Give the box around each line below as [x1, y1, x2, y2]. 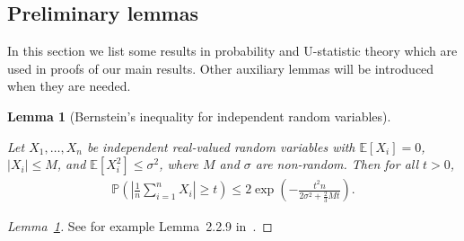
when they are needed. [7, 76, 131, 95]
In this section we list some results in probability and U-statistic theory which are [7, 41, 458, 60]
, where [159, 155, 198, 174]
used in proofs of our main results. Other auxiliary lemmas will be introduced [7, 58, 434, 77]
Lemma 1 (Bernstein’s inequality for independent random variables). [7, 106, 391, 125]
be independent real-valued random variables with [86, 137, 355, 156]
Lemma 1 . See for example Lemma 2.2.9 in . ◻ [7, 217, 273, 236]
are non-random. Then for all [255, 155, 419, 174]
